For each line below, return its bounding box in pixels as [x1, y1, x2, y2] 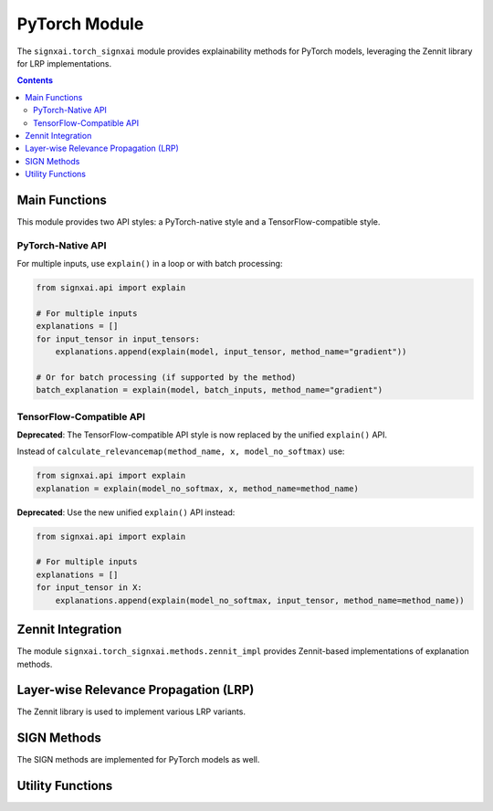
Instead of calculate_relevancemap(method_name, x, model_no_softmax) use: [16, 446, 345, 457]
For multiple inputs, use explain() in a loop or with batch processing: [16, 258, 283, 269]
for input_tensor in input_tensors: [36, 333, 201, 344]
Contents [16, 75, 54, 86]
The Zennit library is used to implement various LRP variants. [16, 706, 246, 717]
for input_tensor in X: [36, 583, 143, 593]
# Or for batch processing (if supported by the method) [36, 372, 297, 383]
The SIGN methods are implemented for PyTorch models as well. [16, 754, 260, 765]
